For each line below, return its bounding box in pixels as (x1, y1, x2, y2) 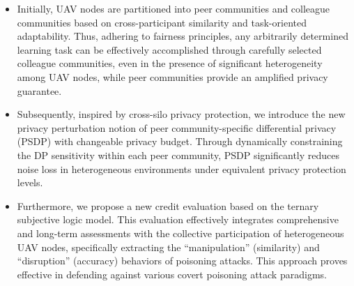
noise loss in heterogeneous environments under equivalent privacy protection (17, 161, 346, 176)
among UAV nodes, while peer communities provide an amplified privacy (17, 69, 328, 84)
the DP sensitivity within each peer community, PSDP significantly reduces (17, 147, 340, 162)
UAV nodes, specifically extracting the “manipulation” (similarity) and (17, 239, 320, 254)
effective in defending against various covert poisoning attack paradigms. (17, 266, 327, 281)
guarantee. (17, 83, 62, 98)
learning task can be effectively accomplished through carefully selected (17, 42, 322, 57)
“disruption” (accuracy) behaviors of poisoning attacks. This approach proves (17, 253, 348, 268)
